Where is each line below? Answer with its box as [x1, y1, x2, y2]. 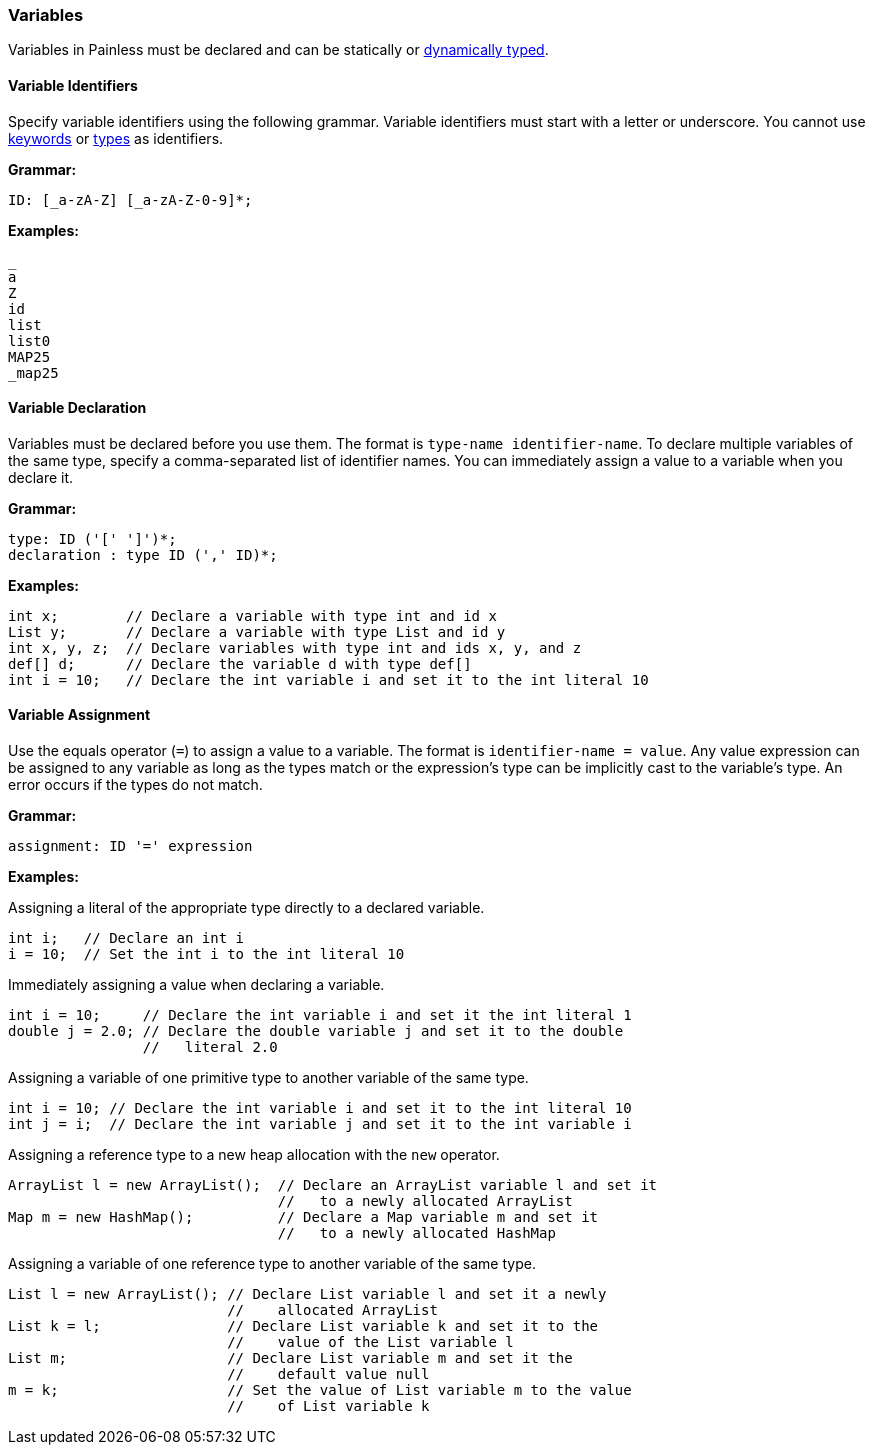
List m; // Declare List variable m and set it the [8, 1350, 573, 1367]
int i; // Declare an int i [8, 930, 245, 947]
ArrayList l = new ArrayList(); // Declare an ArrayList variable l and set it [8, 1177, 658, 1194]
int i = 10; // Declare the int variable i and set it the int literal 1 [8, 1007, 632, 1024]
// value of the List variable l [227, 1334, 514, 1351]
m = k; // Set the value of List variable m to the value [8, 1382, 632, 1399]
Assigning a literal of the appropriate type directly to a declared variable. [8, 899, 485, 917]
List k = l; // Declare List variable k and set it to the [8, 1318, 599, 1335]
